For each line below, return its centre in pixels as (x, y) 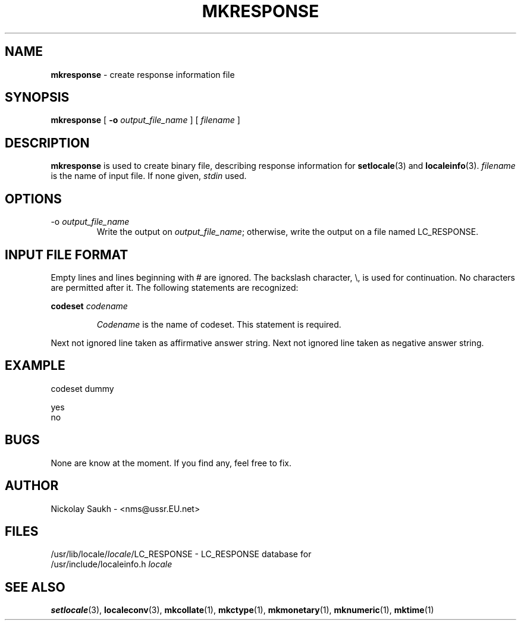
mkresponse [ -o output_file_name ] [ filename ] (145, 120)
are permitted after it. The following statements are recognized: (175, 287)
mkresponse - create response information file (143, 74)
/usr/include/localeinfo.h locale (112, 564)
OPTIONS (33, 199)
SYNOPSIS (37, 98)
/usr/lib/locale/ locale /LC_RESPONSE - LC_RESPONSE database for (181, 554)
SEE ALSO (35, 587)
